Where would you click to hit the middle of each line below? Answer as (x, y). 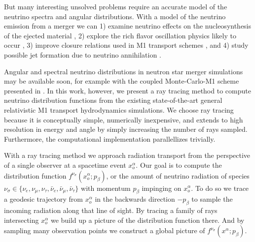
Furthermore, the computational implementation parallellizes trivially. (110, 138)
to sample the (212, 199)
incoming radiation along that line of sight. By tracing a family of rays (111, 210)
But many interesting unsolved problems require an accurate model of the (116, 6)
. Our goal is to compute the (179, 165)
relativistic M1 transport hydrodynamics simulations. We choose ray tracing (119, 109)
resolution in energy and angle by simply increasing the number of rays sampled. (126, 129)
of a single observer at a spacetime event (65, 165)
